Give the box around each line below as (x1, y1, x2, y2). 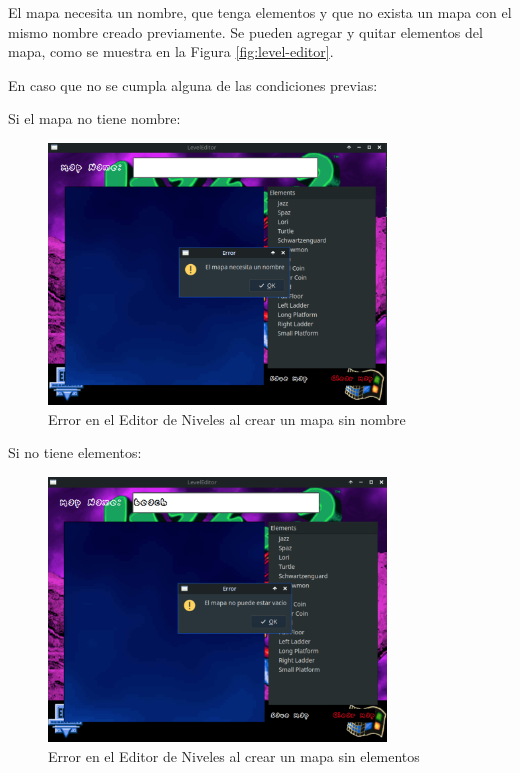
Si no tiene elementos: (8, 442, 142, 463)
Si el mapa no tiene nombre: (8, 108, 181, 129)
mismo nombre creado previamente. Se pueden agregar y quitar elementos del (8, 21, 483, 42)
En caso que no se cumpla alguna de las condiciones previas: (8, 74, 378, 95)
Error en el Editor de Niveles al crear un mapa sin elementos (48, 745, 420, 766)
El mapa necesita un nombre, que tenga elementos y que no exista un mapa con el (8, 2, 512, 22)
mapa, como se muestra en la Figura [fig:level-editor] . (8, 41, 334, 62)
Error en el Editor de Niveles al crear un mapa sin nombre (48, 408, 406, 429)
